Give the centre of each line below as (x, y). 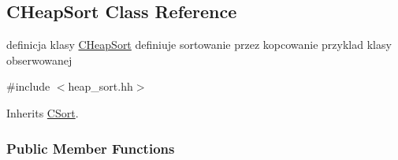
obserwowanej (39, 60)
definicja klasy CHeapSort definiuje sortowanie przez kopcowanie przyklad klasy (199, 45)
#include (28, 86)
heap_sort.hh (100, 86)
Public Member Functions (91, 148)
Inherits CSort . (43, 112)
